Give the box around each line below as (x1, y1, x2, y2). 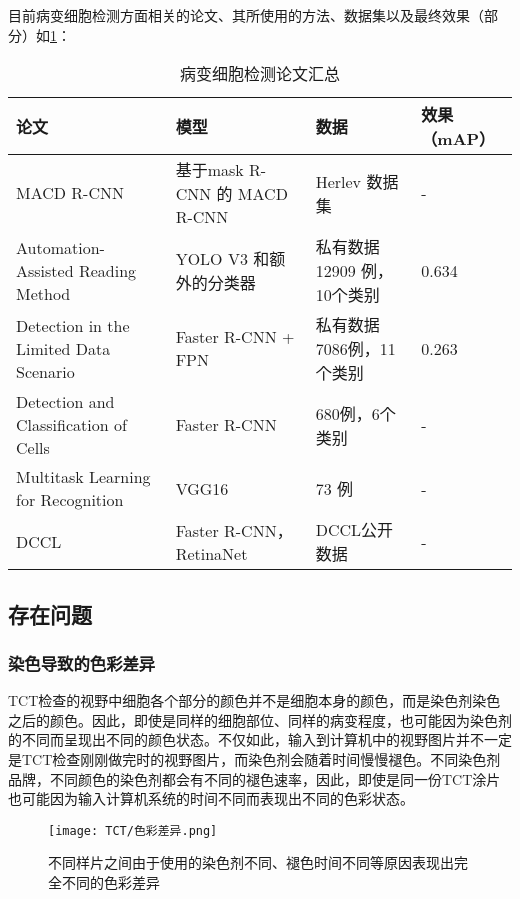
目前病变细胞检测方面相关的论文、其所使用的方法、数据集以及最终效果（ (8, 5, 484, 25)
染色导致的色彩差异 (8, 650, 156, 675)
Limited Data (16, 336, 111, 360)
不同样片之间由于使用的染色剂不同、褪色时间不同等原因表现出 (48, 852, 454, 873)
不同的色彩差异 (61, 872, 160, 892)
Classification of (16, 413, 127, 437)
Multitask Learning (16, 465, 151, 489)
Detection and (16, 390, 115, 414)
